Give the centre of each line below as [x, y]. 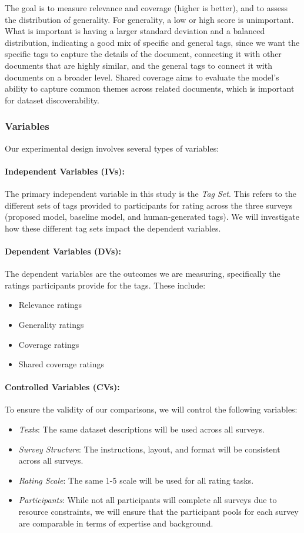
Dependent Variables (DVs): [63, 251]
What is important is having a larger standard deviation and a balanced [135, 31]
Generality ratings [51, 324]
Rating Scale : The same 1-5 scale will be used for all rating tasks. [136, 480]
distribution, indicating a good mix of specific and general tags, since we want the [152, 42]
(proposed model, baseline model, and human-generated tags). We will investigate [152, 217]
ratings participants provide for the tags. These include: [105, 285]
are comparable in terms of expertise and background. [116, 523]
